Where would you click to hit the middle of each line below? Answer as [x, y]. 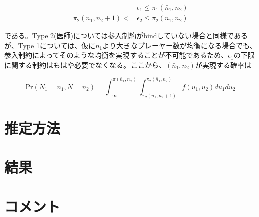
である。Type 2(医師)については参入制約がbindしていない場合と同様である [126, 35]
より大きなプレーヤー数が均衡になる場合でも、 [180, 45]
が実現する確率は [223, 64]
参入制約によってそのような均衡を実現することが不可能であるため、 [116, 55]
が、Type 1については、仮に [50, 45]
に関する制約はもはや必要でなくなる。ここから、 [85, 64]
